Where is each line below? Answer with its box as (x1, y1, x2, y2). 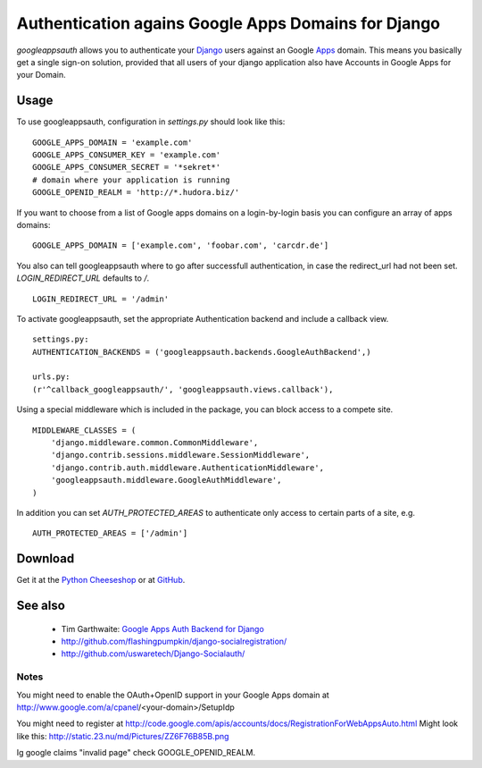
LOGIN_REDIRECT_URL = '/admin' (32, 293, 170, 304)
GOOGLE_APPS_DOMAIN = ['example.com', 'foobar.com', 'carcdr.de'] (32, 241, 329, 250)
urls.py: (32, 372, 71, 382)
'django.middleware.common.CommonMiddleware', (50, 438, 259, 448)
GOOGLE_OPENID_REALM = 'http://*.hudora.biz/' (32, 188, 240, 198)
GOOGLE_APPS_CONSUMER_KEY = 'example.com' (32, 150, 221, 160)
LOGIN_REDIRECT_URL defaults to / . (16, 273, 150, 283)
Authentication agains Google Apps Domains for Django (16, 13, 441, 33)
